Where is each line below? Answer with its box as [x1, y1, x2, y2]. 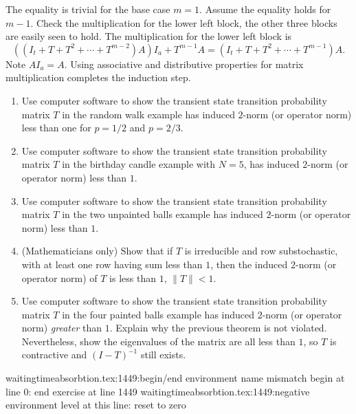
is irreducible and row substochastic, [184, 243, 338, 258]
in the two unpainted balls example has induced [62, 207, 263, 221]
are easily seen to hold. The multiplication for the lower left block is [5, 29, 292, 43]
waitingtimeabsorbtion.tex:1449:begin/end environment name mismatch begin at [5, 371, 345, 385]
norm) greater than [21, 320, 102, 335]
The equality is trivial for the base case [5, 2, 170, 16]
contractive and [21, 347, 87, 362]
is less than [109, 270, 157, 285]
